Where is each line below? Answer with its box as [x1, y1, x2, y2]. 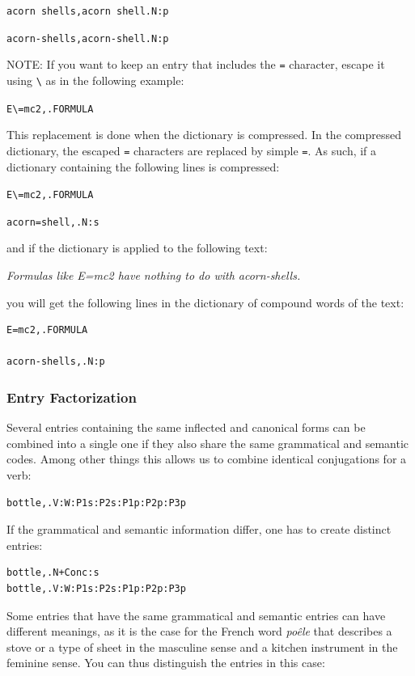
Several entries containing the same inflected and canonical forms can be [6, 419, 366, 436]
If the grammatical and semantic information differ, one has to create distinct [6, 521, 392, 538]
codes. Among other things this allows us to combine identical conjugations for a [6, 450, 407, 467]
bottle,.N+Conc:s [6, 567, 100, 579]
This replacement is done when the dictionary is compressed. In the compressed [6, 126, 401, 143]
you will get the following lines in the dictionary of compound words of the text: [6, 294, 404, 311]
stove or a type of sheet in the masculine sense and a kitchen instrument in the [6, 638, 398, 655]
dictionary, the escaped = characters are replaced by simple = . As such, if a [6, 142, 377, 158]
